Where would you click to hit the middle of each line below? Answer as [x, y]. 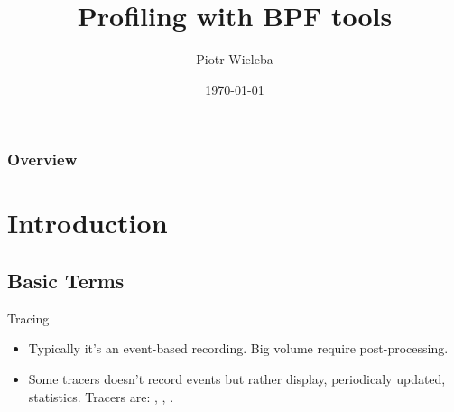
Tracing [28, 318]
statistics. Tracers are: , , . [101, 396]
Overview [42, 159]
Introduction [88, 223]
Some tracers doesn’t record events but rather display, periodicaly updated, [237, 379]
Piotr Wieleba [235, 59]
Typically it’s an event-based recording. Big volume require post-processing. [238, 348]
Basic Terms [66, 280]
